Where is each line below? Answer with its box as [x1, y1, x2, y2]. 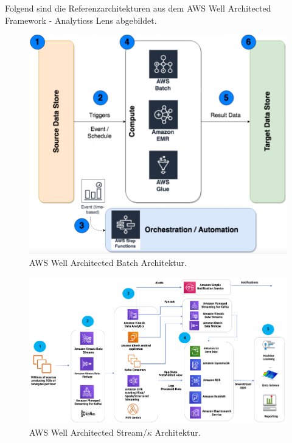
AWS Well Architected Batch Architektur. [29, 256, 187, 268]
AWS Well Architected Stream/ [29, 425, 147, 438]
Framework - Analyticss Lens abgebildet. [5, 13, 157, 26]
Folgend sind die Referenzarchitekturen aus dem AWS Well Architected [5, 2, 271, 14]
